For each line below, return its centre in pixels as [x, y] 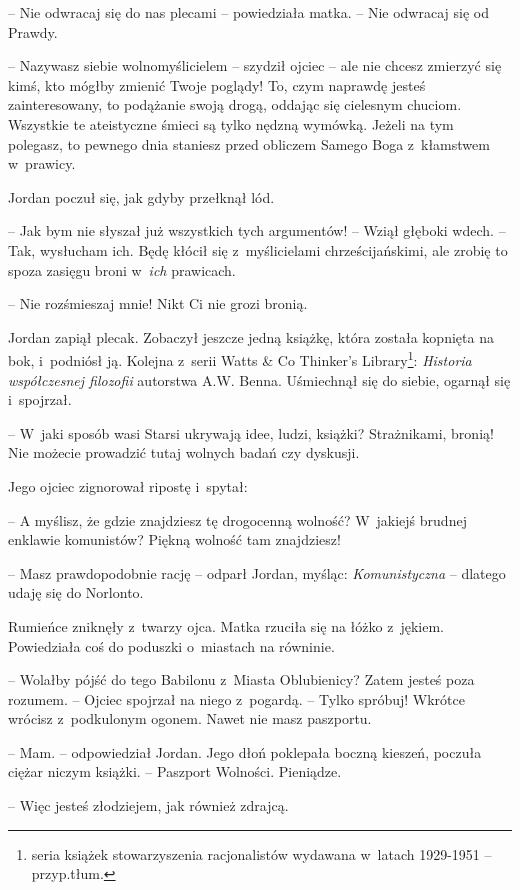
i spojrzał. [40, 399]
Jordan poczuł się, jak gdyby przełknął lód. [141, 196]
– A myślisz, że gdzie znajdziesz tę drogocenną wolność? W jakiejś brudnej [237, 519]
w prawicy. [42, 163]
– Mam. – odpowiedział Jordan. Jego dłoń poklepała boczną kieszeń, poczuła [245, 751]
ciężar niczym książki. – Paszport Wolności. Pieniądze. [175, 771]
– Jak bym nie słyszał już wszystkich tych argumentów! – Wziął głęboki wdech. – [257, 230]
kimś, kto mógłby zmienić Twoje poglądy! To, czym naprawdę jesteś [217, 84]
